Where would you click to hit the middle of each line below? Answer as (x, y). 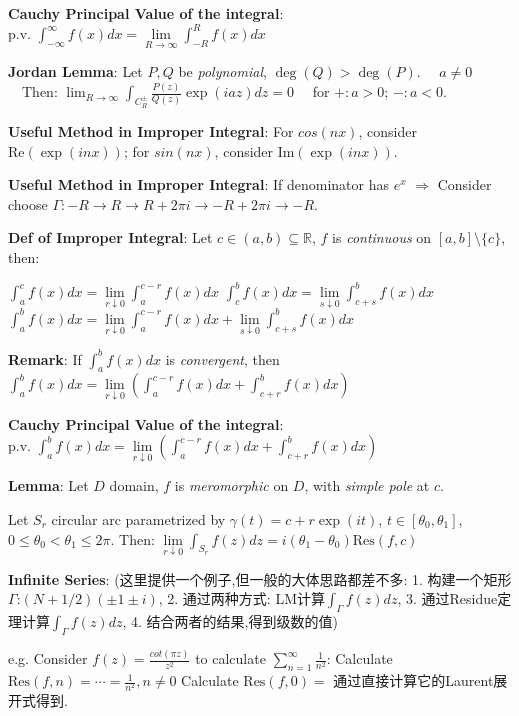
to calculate (230, 658)
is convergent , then (222, 358)
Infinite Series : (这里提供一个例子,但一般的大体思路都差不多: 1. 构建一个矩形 (260, 578)
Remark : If (45, 358)
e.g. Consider (48, 658)
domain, (134, 485)
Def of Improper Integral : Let (110, 237)
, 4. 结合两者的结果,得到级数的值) (230, 621)
